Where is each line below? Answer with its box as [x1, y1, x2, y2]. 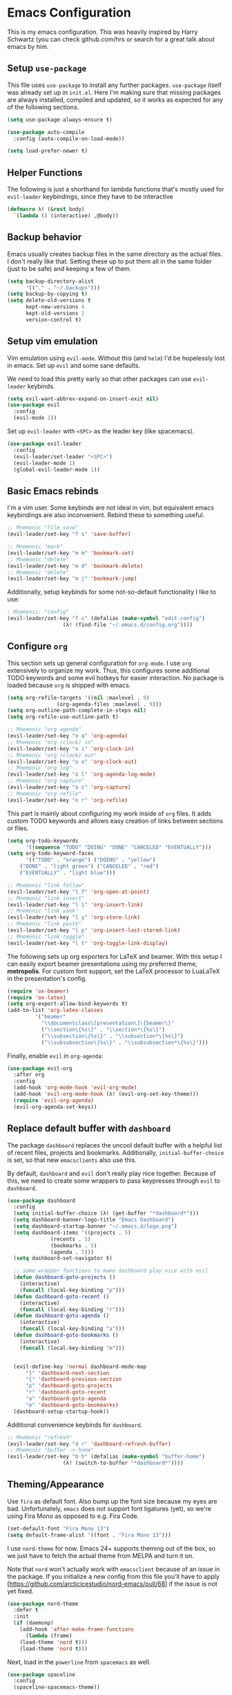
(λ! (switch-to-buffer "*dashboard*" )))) [62, 1460, 184, 1467]
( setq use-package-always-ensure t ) [7, 116, 113, 123]
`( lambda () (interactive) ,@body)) [13, 212, 119, 219]
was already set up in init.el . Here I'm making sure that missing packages [7, 88, 221, 96]
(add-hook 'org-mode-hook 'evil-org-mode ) [13, 1084, 137, 1092]
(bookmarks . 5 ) [50, 1242, 97, 1249]
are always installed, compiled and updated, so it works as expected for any [7, 95, 223, 104]
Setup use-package [7, 62, 87, 74]
